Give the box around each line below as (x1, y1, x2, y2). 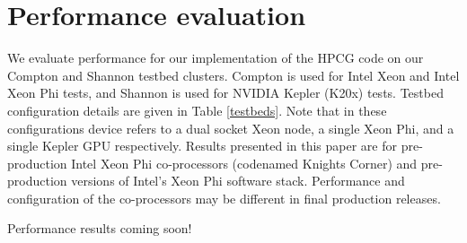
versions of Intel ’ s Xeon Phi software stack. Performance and (71, 171, 405, 190)
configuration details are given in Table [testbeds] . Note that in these (7, 100, 387, 119)
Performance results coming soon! (7, 219, 192, 238)
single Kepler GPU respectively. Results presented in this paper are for (7, 136, 398, 155)
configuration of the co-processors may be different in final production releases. (7, 188, 441, 207)
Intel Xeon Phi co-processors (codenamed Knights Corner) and (71, 153, 418, 172)
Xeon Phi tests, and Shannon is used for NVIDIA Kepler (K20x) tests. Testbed (7, 83, 444, 102)
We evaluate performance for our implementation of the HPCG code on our (7, 48, 424, 67)
